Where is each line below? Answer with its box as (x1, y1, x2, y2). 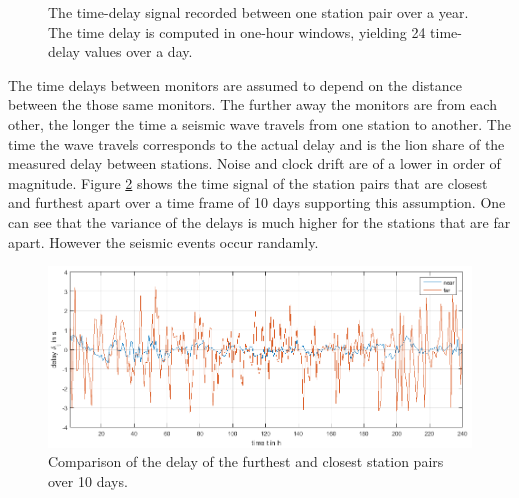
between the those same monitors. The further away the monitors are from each (8, 94, 497, 115)
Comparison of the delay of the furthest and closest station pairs (48, 451, 444, 472)
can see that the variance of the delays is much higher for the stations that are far (8, 211, 511, 232)
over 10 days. (48, 470, 128, 491)
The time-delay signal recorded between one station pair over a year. (48, 2, 469, 22)
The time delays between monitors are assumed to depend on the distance (8, 74, 462, 95)
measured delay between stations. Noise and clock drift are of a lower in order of (8, 153, 501, 174)
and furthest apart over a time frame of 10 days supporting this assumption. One (8, 192, 506, 213)
